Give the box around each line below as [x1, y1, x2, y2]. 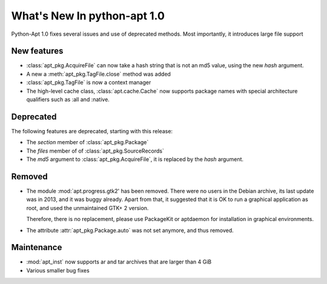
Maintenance [11, 242, 62, 253]
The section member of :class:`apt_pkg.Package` [26, 139, 149, 146]
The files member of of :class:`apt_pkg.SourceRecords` [26, 147, 165, 154]
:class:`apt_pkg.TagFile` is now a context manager [26, 79, 151, 86]
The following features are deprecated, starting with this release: [11, 127, 173, 134]
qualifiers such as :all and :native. [26, 96, 110, 103]
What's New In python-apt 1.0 [11, 9, 165, 22]
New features [11, 46, 64, 56]
